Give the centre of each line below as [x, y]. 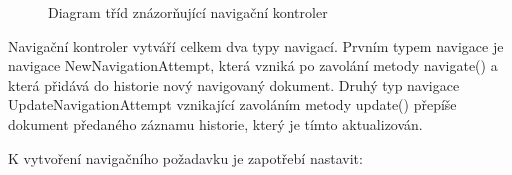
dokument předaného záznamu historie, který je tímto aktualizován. [215, 123]
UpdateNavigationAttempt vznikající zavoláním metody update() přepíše [232, 104]
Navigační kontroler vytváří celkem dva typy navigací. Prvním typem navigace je [256, 45]
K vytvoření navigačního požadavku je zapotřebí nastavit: [185, 157]
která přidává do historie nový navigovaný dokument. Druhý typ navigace [234, 84]
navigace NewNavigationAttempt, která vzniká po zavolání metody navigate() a [253, 65]
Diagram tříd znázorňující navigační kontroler [188, 12]
